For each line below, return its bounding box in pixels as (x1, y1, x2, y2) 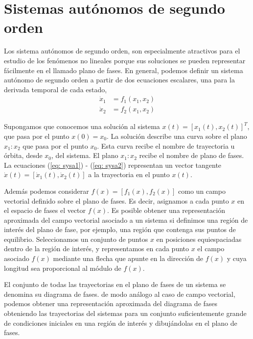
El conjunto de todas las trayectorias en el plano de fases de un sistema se (4, 279, 226, 289)
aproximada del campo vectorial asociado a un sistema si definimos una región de (4, 214, 248, 225)
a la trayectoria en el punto (88, 169, 170, 180)
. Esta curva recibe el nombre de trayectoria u (97, 140, 235, 151)
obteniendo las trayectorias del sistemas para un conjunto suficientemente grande (4, 308, 247, 318)
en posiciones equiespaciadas (156, 234, 242, 244)
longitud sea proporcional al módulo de (4, 262, 121, 273)
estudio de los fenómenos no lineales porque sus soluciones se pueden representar (4, 55, 246, 65)
